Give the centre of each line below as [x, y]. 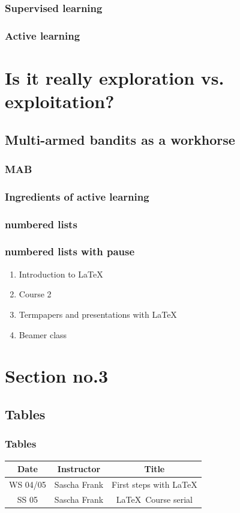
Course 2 [35, 294]
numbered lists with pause [70, 251]
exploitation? [60, 101]
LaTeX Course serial [154, 499]
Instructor [79, 469]
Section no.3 [57, 376]
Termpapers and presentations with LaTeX [98, 314]
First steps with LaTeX [154, 484]
